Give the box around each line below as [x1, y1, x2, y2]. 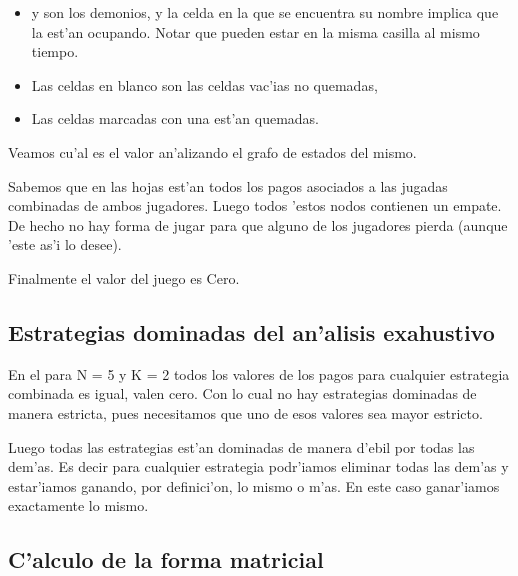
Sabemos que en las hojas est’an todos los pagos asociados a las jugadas [8, 175, 448, 196]
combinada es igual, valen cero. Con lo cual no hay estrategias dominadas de [8, 383, 477, 404]
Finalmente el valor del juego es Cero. [8, 267, 240, 288]
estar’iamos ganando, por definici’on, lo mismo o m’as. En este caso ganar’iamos [8, 475, 500, 496]
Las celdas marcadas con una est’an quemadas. [31, 108, 319, 129]
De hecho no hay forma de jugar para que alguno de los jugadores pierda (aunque [8, 214, 508, 235]
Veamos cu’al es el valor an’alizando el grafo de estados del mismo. [8, 141, 417, 162]
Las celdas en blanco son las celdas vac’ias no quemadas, [31, 74, 378, 95]
